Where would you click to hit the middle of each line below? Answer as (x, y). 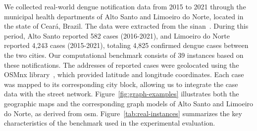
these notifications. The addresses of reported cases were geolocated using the (122, 65)
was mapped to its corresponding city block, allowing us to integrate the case (121, 84)
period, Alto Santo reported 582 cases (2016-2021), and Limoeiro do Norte (117, 35)
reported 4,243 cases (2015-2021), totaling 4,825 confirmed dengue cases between (126, 45)
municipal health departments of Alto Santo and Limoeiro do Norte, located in (124, 16)
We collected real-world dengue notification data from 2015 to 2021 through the (125, 6)
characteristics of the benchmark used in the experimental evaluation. (110, 123)
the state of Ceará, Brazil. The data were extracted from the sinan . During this (126, 26)
